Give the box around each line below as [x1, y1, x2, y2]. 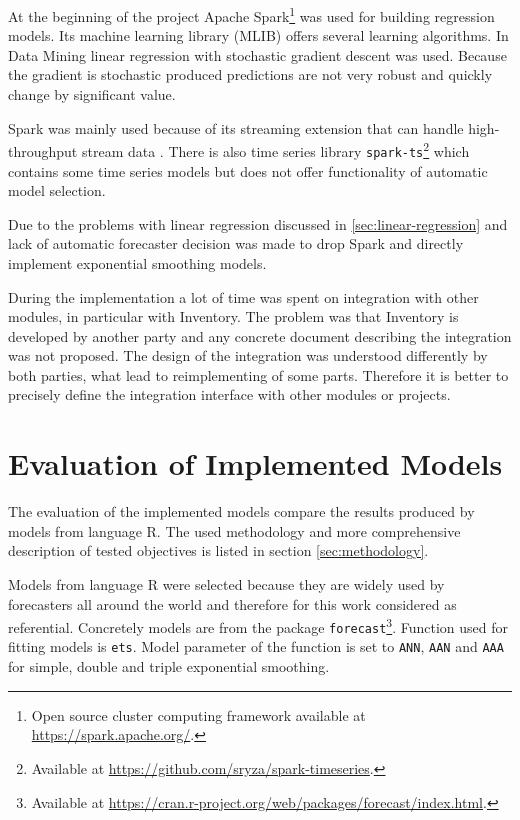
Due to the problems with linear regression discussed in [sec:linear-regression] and [8, 213, 508, 234]
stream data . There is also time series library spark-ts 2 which [81, 138, 470, 161]
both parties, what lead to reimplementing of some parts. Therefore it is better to [8, 364, 509, 385]
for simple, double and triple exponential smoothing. [8, 656, 330, 677]
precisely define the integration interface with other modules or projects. [8, 384, 451, 405]
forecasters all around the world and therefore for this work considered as [8, 593, 457, 614]
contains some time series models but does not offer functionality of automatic [8, 160, 488, 181]
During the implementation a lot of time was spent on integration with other [8, 286, 479, 307]
